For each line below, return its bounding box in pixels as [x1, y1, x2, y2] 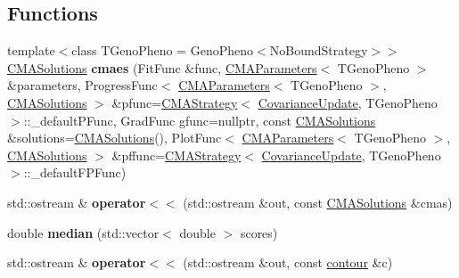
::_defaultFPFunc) [23, 163, 127, 182]
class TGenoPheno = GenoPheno [71, 41, 254, 60]
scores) [240, 223, 278, 241]
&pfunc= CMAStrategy [111, 93, 238, 111]
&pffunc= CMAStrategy [111, 145, 242, 164]
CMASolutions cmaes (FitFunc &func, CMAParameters [7, 58, 317, 77]
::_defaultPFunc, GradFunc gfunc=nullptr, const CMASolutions [23, 110, 376, 129]
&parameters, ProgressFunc [7, 76, 158, 94]
